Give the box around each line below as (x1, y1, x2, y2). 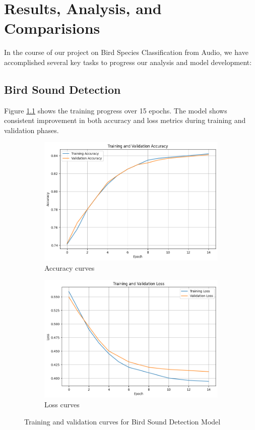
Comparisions (4, 18, 100, 38)
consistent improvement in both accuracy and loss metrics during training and (4, 115, 246, 126)
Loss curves (44, 399, 80, 410)
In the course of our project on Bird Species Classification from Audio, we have (4, 47, 248, 57)
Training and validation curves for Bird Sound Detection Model (24, 416, 221, 426)
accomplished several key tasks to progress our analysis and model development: (4, 56, 252, 67)
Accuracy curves (44, 262, 95, 273)
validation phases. (4, 125, 59, 135)
